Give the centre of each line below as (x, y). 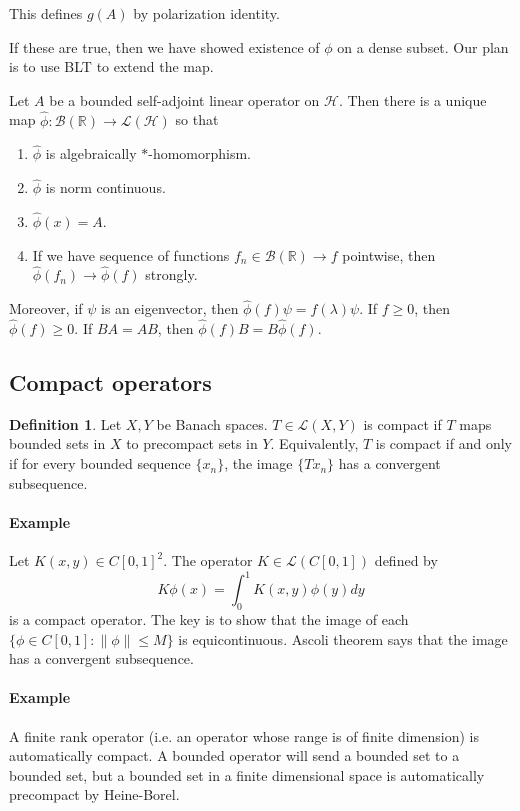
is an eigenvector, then (170, 308)
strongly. (171, 274)
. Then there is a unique (412, 99)
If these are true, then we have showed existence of (164, 46)
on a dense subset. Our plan (423, 46)
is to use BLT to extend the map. (111, 66)
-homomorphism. (200, 153)
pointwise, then (389, 254)
